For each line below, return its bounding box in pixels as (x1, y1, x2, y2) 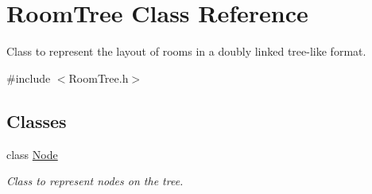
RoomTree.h (68, 69, 129, 86)
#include (6, 69, 51, 86)
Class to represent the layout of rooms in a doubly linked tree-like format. (6, 43, 366, 60)
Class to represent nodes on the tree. (6, 173, 184, 189)
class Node (6, 145, 58, 162)
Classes (6, 108, 67, 133)
